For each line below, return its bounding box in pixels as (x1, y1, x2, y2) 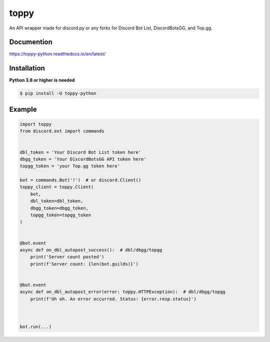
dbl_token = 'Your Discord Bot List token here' (19, 149, 141, 155)
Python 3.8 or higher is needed (9, 77, 75, 83)
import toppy (19, 121, 52, 127)
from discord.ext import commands (19, 128, 104, 134)
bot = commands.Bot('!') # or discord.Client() (19, 177, 141, 183)
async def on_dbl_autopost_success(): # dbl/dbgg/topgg (19, 247, 162, 253)
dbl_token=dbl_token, (30, 198, 83, 204)
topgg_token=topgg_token (30, 212, 91, 218)
